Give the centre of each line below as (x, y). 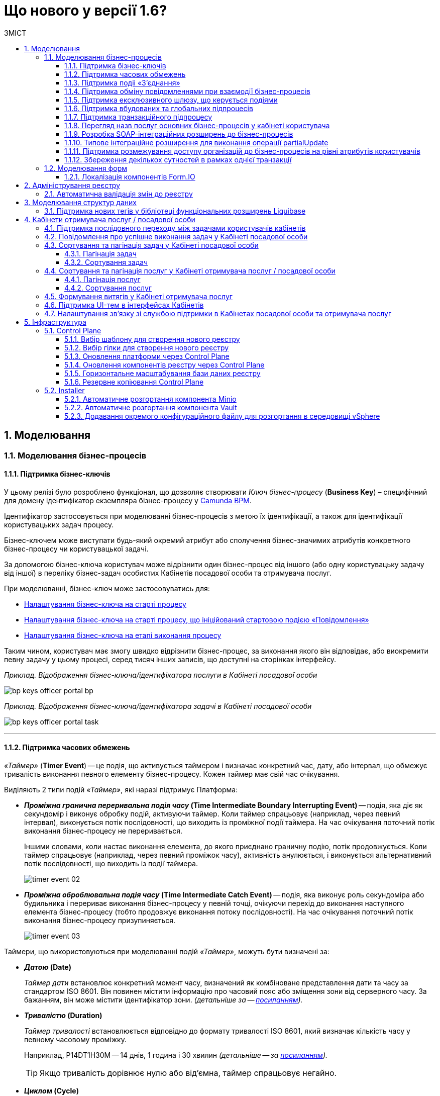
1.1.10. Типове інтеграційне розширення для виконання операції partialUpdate (196, 142)
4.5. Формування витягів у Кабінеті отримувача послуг (138, 296)
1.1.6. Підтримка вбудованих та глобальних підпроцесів (159, 108)
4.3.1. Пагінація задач (100, 253)
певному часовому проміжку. (75, 1040)
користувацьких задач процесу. (59, 524)
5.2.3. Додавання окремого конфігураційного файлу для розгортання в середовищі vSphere (222, 416)
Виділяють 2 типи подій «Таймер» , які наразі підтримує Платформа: (121, 790)
